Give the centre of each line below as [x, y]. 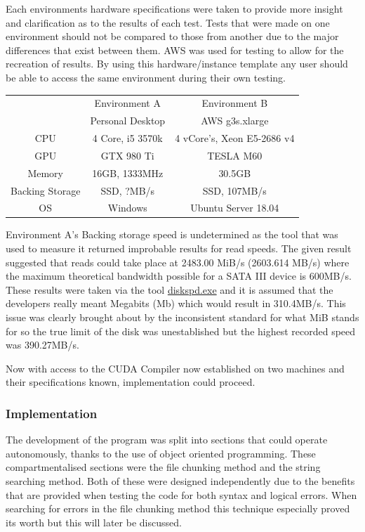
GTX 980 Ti [127, 155]
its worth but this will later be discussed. [94, 522]
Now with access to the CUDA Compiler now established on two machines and [175, 368]
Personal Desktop [128, 121]
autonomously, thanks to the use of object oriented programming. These [161, 453]
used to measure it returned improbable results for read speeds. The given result [179, 248]
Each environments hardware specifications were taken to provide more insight [174, 8]
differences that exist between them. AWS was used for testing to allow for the [175, 50]
